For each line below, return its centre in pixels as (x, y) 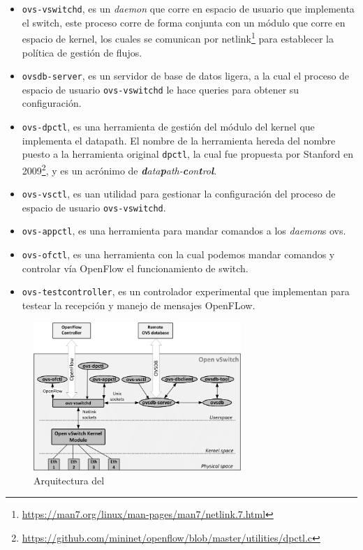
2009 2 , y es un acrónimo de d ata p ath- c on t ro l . (119, 169)
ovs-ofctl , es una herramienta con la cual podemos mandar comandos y (178, 254)
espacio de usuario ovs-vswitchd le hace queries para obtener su (161, 89)
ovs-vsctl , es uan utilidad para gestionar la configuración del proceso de (179, 194)
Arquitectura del (69, 480)
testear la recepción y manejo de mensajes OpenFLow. (139, 305)
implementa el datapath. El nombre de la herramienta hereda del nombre (179, 140)
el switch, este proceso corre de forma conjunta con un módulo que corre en (184, 22)
